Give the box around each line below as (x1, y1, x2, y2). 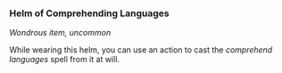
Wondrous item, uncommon (9, 28, 112, 38)
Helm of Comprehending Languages (9, 7, 170, 20)
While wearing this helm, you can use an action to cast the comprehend (9, 45, 273, 55)
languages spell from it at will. (9, 54, 120, 65)
